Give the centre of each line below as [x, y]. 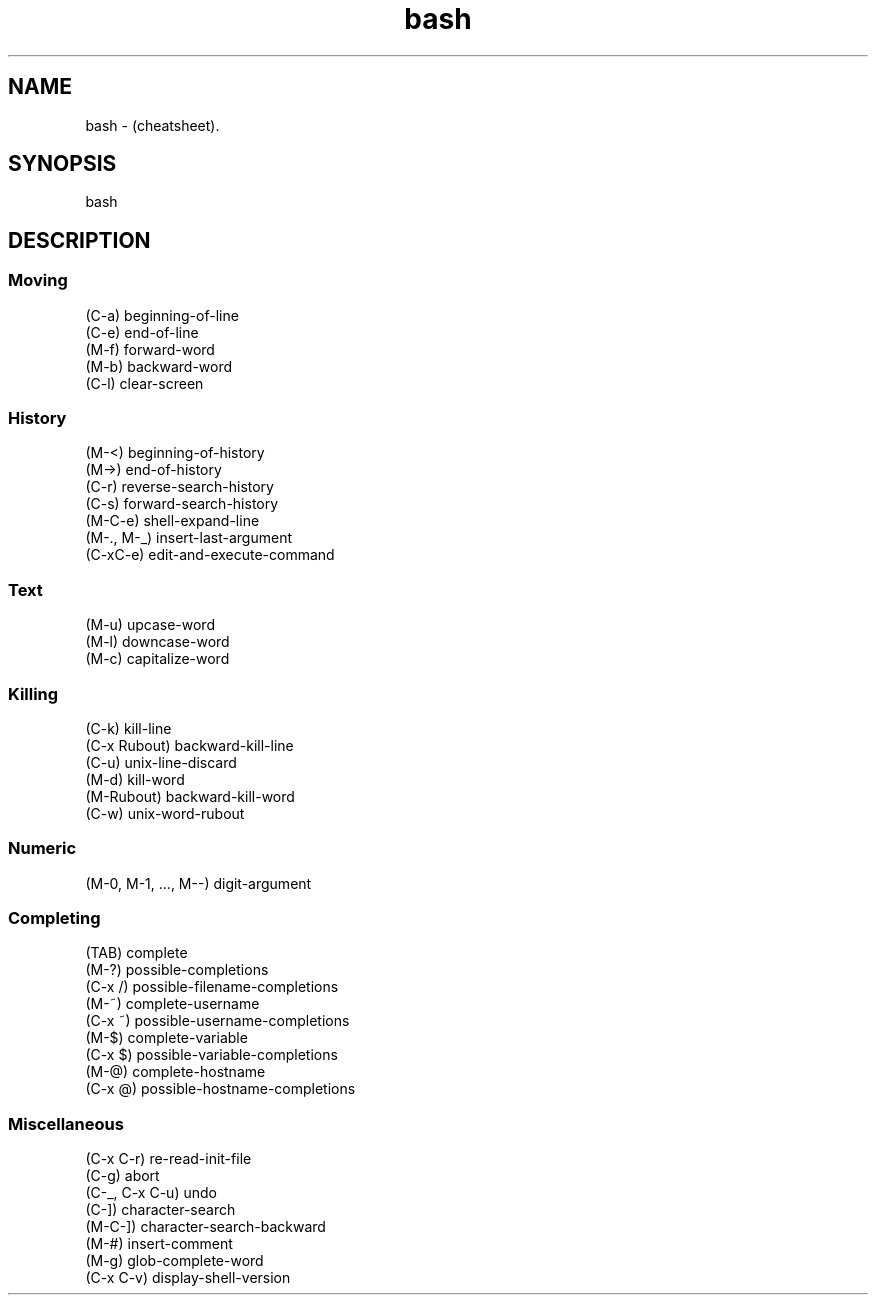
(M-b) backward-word [159, 366]
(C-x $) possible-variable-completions [211, 1055]
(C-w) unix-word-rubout [165, 813]
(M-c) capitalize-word [157, 659]
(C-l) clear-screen [144, 383]
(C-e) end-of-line [142, 332]
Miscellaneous [66, 1123]
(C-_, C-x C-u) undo [151, 1193]
